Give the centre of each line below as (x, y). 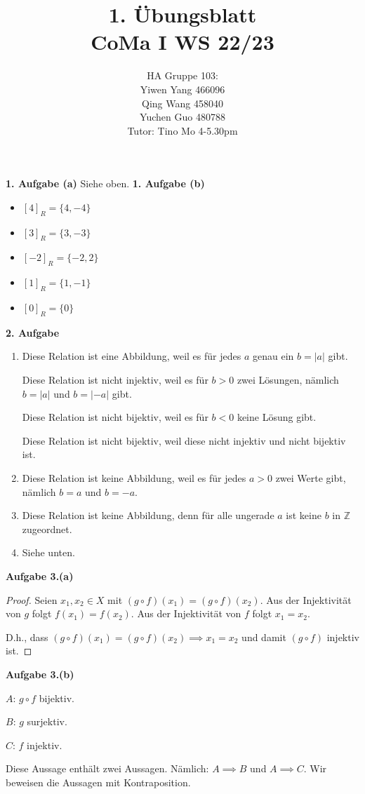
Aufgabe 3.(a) (40, 576)
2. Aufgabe (33, 332)
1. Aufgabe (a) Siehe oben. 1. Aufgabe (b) (105, 183)
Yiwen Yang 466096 (182, 89)
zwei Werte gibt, (311, 478)
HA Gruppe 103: (182, 75)
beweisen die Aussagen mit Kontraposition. (98, 782)
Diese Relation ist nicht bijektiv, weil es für (115, 417)
